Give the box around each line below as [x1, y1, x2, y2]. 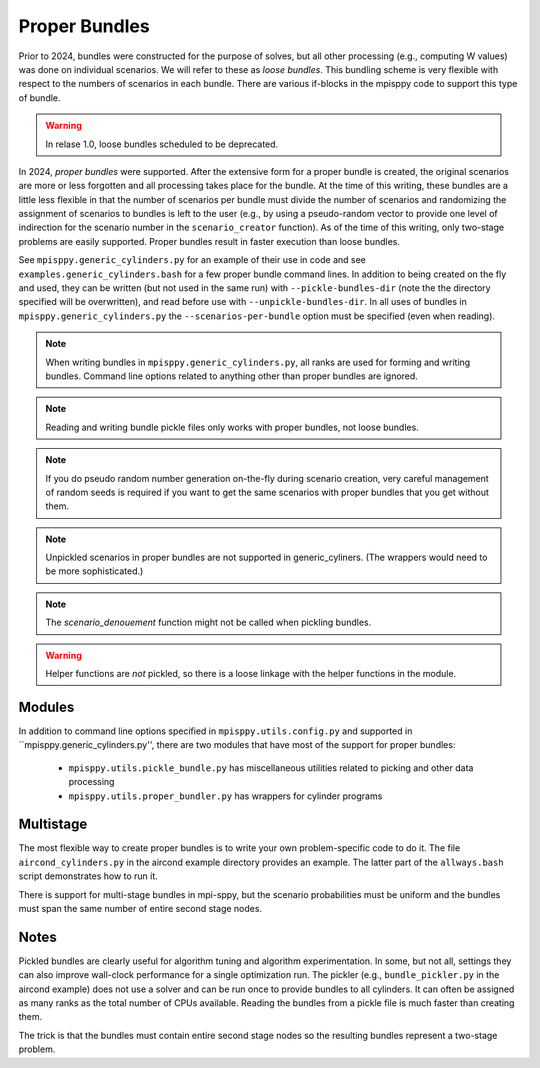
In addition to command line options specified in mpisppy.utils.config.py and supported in [18, 725, 413, 737]
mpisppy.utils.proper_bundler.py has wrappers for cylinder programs [68, 790, 383, 802]
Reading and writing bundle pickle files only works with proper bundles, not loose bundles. [45, 421, 419, 433]
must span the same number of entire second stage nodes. [18, 902, 263, 914]
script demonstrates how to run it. [18, 870, 159, 882]
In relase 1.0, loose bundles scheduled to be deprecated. [45, 138, 279, 150]
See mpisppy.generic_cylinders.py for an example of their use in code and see [18, 254, 367, 266]
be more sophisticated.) [45, 565, 144, 577]
